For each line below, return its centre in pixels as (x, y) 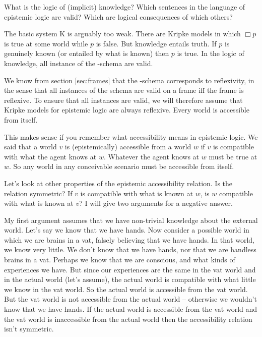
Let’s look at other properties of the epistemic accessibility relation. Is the (118, 183)
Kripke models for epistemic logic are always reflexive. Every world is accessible (127, 110)
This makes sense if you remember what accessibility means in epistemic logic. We (131, 136)
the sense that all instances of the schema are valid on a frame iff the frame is (124, 90)
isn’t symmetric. (29, 329)
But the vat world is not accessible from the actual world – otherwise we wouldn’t (130, 299)
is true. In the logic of (211, 53)
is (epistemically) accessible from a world (128, 147)
